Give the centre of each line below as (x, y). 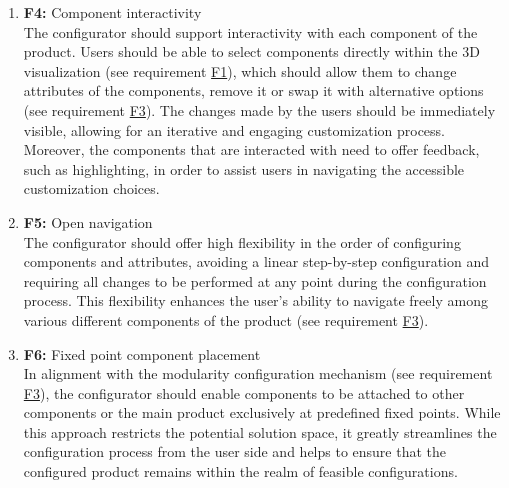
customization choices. (91, 188)
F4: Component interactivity (112, 12)
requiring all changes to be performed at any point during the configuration (255, 280)
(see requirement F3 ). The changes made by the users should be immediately (259, 109)
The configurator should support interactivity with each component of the (250, 31)
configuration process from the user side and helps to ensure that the (235, 451)
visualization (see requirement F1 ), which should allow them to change (240, 70)
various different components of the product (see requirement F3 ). (226, 319)
